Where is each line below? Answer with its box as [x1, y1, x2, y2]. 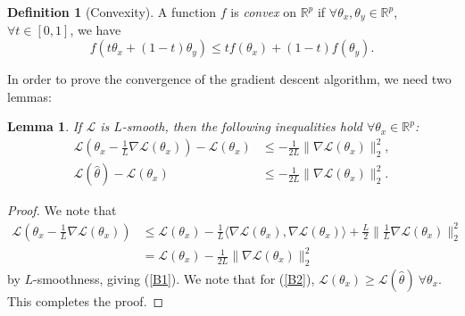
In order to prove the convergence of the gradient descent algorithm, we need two [7, 70, 452, 88]
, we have [70, 21, 121, 39]
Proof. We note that [7, 201, 117, 220]
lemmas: [7, 87, 52, 105]
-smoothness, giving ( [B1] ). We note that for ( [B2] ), [33, 269, 315, 287]
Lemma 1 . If [7, 117, 82, 136]
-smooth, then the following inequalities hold [121, 117, 362, 136]
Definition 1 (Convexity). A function [7, 3, 217, 21]
